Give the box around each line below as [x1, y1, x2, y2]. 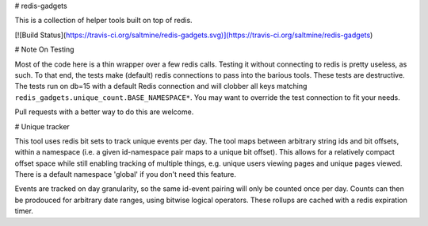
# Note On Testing [14, 44, 75, 55]
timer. [14, 206, 33, 216]
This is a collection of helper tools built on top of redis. [14, 16, 193, 25]
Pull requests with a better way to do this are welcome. [14, 107, 194, 117]
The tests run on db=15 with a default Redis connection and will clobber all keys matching [14, 82, 308, 91]
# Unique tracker [14, 121, 71, 131]
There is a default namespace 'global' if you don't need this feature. [14, 170, 237, 179]
